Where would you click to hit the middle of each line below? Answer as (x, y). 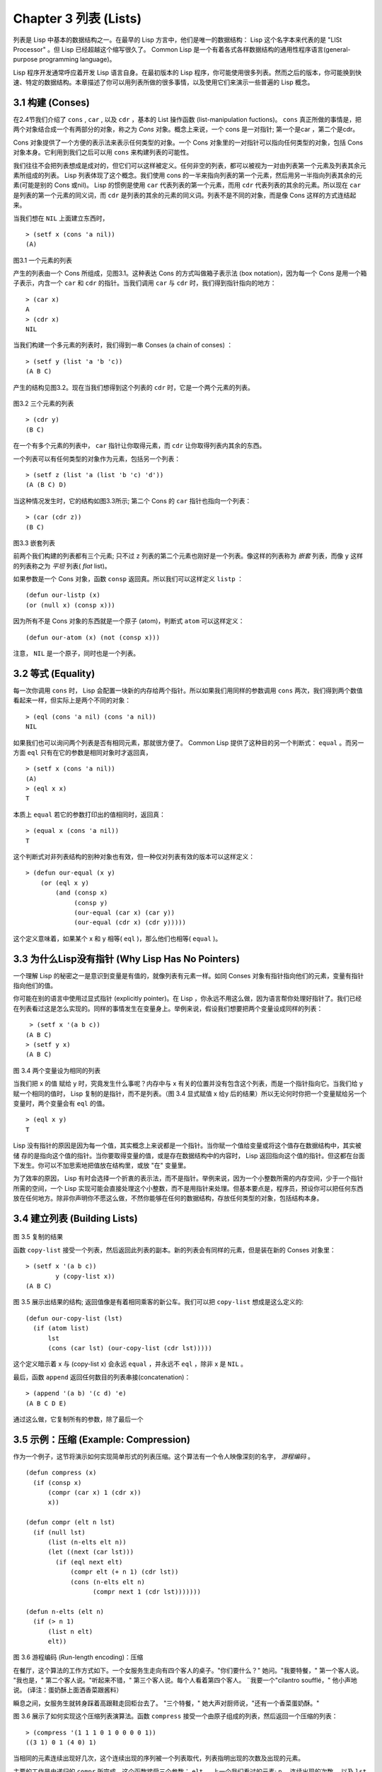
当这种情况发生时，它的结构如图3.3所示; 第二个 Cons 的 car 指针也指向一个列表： (132, 500)
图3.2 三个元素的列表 (44, 403)
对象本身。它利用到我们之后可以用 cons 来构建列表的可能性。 (103, 152)
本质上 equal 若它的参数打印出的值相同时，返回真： (89, 814)
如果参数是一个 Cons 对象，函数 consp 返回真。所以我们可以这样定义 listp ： (128, 579)
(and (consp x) (82, 893)
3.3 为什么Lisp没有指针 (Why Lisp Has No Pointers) (127, 959)
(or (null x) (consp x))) (71, 605)
